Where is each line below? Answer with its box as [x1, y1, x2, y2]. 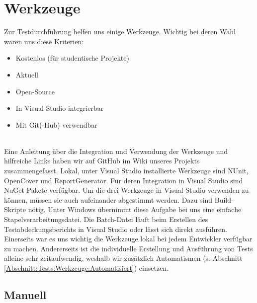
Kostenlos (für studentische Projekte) [15, 53, 129, 63]
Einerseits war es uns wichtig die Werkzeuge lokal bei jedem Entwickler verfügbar [4, 233, 253, 244]
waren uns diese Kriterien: [4, 36, 84, 46]
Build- [214, 194, 234, 205]
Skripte [4, 204, 26, 215]
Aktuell [15, 69, 38, 79]
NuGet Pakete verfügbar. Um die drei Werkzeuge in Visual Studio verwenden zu [4, 185, 249, 195]
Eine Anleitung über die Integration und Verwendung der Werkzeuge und [4, 146, 228, 156]
